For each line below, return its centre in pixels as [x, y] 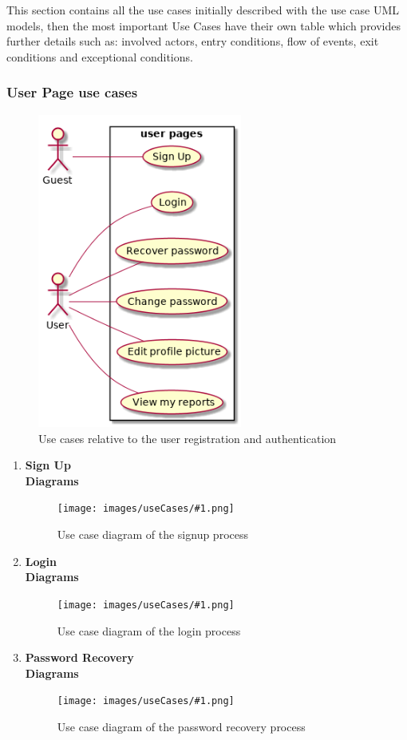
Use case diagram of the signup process [152, 534]
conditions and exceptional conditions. [100, 56]
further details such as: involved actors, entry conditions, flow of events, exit [193, 41]
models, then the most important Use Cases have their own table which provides [204, 25]
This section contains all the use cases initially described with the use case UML [203, 10]
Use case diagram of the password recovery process [181, 726]
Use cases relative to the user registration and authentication [188, 438]
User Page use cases [72, 92]
